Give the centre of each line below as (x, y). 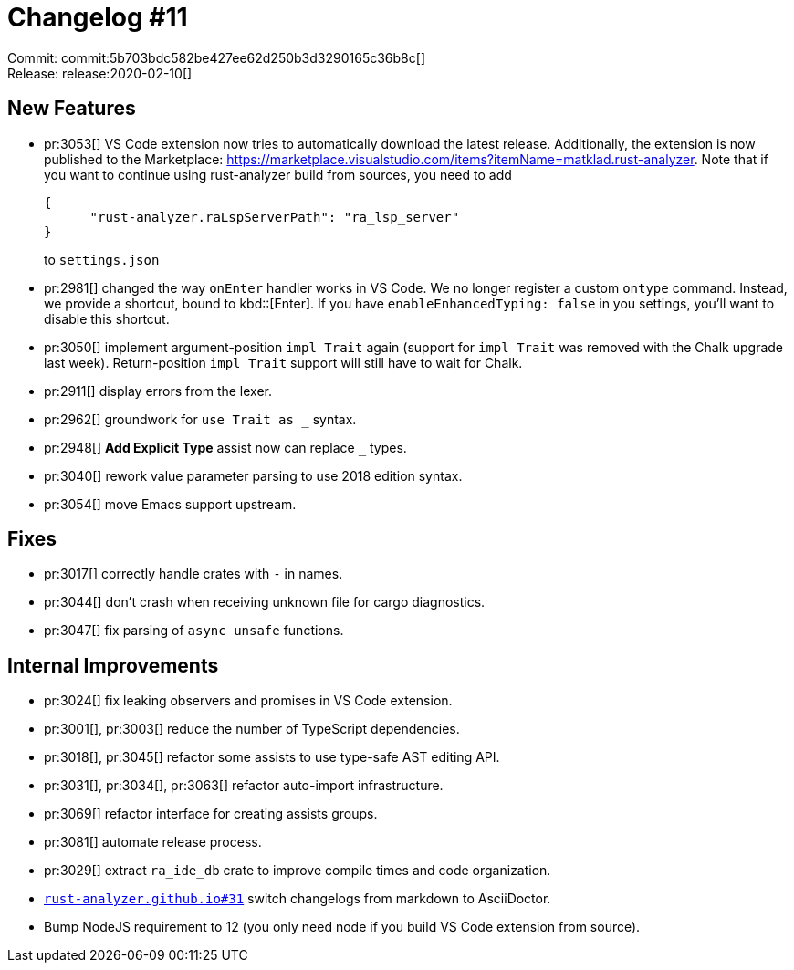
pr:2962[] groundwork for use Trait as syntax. (200, 419)
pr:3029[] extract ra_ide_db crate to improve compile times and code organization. (298, 871)
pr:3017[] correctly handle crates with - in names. (193, 574)
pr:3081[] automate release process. (153, 842)
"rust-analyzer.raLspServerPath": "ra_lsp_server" (275, 217)
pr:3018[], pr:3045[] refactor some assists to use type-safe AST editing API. (272, 757)
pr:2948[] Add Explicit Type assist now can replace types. (225, 447)
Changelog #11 (98, 17)
